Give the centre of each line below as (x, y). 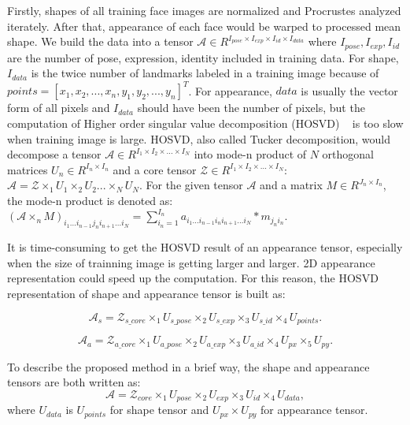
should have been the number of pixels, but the (251, 108)
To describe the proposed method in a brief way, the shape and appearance (188, 366)
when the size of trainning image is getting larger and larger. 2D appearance (191, 262)
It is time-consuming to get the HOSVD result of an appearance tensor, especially (205, 247)
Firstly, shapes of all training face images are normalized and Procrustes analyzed (204, 10)
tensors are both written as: (74, 382)
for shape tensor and (159, 410)
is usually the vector (349, 90)
